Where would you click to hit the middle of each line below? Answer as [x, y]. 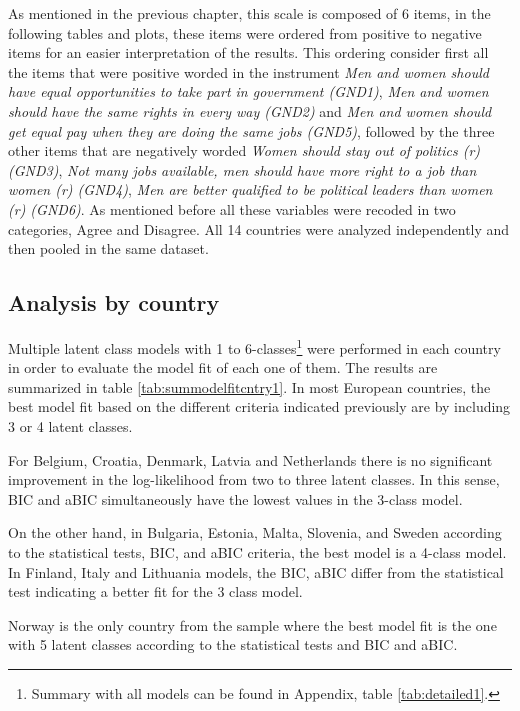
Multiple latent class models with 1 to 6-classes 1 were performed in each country [254, 346]
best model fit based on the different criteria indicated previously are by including [259, 406]
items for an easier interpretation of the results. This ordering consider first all [248, 52]
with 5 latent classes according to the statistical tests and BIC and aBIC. [233, 644]
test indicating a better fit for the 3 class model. [155, 591]
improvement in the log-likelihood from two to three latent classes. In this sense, [254, 479]
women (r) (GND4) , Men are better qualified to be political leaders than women [250, 189]
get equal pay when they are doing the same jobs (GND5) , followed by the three [251, 130]
